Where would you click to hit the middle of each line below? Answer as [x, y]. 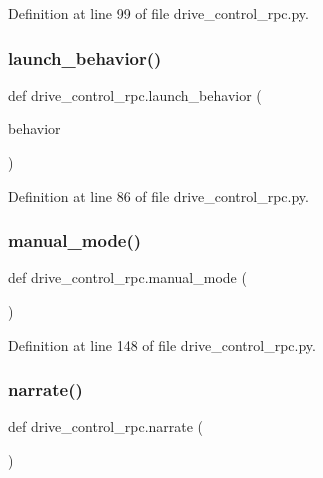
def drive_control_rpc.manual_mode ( [127, 277]
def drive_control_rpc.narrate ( [106, 426]
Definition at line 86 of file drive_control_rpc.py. [158, 195]
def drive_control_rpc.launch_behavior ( [135, 94]
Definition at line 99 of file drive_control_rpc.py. [158, 13]
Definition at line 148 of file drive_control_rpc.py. [162, 344]
